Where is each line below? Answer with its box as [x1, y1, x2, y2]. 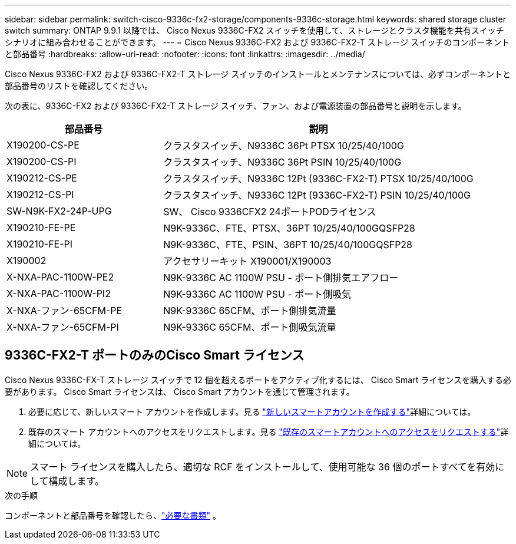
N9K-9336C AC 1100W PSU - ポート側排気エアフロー [163, 272, 399, 283]
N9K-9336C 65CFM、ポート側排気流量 [163, 305, 336, 316]
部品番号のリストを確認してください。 [5, 81, 153, 91]
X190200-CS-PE [6, 139, 80, 151]
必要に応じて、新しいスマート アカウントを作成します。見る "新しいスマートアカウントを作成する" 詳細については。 [28, 406, 476, 417]
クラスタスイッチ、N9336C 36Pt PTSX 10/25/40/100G [163, 140, 404, 151]
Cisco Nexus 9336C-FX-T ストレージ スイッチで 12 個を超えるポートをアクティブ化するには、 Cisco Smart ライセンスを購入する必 [5, 374, 511, 385]
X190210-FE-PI [6, 238, 73, 250]
